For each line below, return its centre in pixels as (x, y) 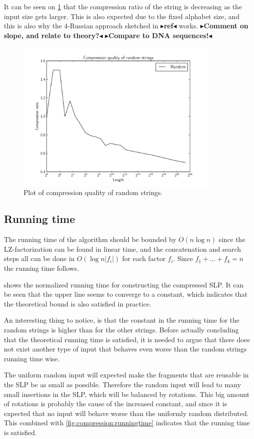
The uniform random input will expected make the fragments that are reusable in (127, 375)
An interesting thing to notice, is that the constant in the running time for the (122, 320)
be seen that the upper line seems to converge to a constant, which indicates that (126, 294)
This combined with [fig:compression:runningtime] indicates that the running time (127, 423)
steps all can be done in (39, 258)
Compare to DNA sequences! (159, 35)
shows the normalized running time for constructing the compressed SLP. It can (124, 284)
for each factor (144, 258)
